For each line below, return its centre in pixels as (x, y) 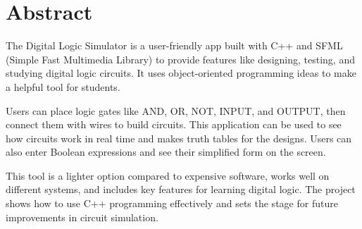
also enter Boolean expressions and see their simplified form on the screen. (166, 152)
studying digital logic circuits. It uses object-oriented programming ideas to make (181, 73)
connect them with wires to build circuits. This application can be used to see (174, 124)
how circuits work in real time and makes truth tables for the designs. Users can (179, 138)
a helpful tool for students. (63, 86)
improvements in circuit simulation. (82, 217)
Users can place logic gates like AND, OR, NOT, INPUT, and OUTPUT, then (176, 110)
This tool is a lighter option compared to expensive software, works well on (168, 175)
